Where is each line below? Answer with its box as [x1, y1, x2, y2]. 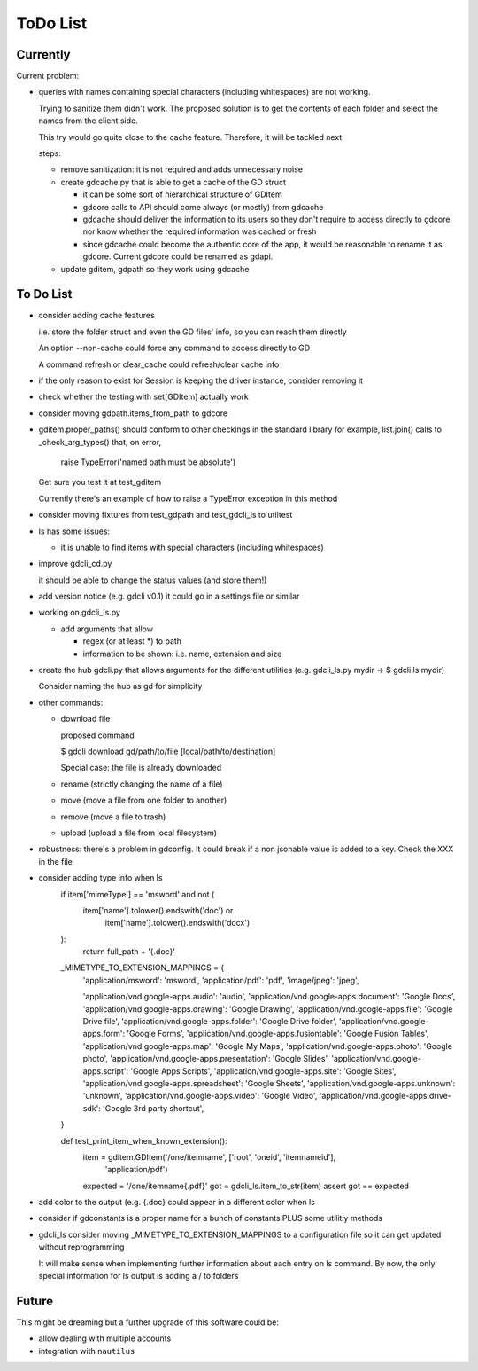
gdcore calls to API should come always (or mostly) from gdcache [82, 201, 324, 212]
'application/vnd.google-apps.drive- [319, 1091, 451, 1101]
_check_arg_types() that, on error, [38, 436, 162, 447]
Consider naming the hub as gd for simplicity [38, 681, 203, 692]
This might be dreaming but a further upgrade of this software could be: [16, 1317, 279, 1328]
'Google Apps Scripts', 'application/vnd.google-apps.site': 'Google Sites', [129, 1065, 397, 1077]
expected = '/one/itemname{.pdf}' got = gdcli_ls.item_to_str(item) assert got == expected [82, 1180, 409, 1191]
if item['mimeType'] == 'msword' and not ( [60, 889, 215, 899]
